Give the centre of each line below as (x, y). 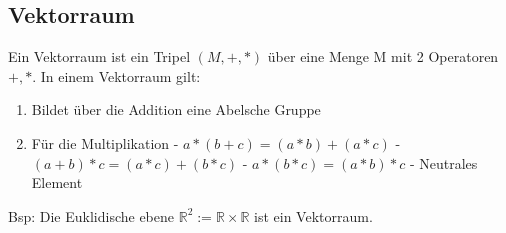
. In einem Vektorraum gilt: (116, 75)
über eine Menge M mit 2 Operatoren (383, 56)
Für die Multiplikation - (105, 142)
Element (57, 182)
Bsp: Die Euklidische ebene (91, 215)
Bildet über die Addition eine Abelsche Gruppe (176, 109)
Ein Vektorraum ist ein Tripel (99, 56)
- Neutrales (443, 162)
